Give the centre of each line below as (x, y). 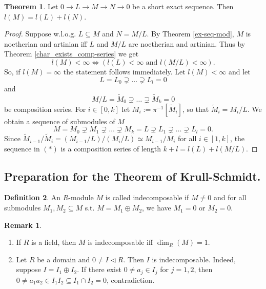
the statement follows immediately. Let (124, 71)
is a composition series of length (111, 148)
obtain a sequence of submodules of (60, 121)
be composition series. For (45, 109)
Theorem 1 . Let (31, 6)
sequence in (22, 148)
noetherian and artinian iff (46, 43)
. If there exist (99, 269)
